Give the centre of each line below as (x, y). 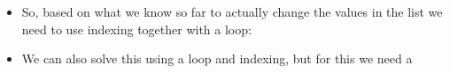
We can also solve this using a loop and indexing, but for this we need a (217, 58)
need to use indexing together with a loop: (136, 29)
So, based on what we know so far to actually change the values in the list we (232, 11)
